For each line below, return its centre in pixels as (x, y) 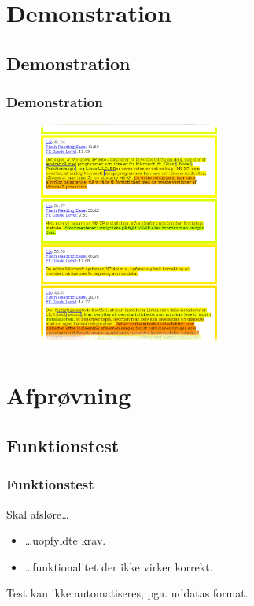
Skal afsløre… (38, 513)
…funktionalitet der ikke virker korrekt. (119, 566)
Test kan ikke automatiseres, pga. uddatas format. (127, 593)
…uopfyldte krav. (65, 540)
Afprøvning (69, 395)
